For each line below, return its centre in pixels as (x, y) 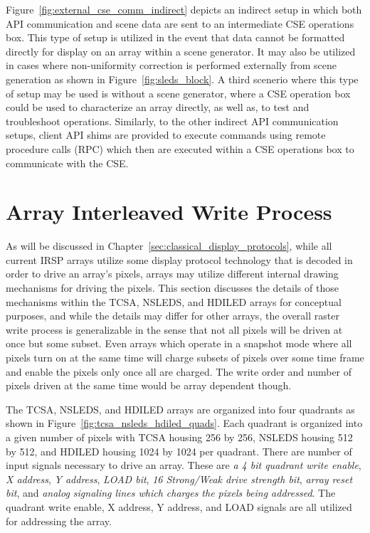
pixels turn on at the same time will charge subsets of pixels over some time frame (185, 357)
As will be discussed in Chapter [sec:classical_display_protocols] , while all (169, 246)
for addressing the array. (59, 521)
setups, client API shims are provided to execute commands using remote (166, 135)
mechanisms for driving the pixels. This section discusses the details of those (172, 288)
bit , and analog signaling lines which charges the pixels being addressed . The (171, 493)
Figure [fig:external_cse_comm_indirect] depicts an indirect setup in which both (184, 9)
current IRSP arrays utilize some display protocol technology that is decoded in (179, 259)
